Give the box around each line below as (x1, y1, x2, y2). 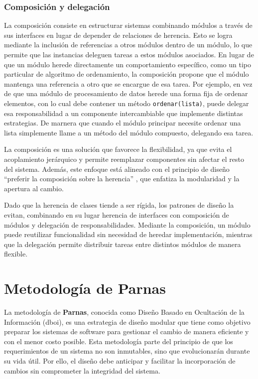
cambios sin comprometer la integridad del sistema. (4, 365, 160, 376)
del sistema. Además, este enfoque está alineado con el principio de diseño (4, 163, 230, 174)
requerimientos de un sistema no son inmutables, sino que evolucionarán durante (4, 346, 250, 356)
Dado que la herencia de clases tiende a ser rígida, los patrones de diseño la (4, 200, 234, 210)
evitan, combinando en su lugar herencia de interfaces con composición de (4, 209, 229, 220)
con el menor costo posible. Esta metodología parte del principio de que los (4, 336, 233, 346)
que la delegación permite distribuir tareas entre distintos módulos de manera (4, 239, 241, 249)
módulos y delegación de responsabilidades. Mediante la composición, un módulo (4, 219, 251, 230)
